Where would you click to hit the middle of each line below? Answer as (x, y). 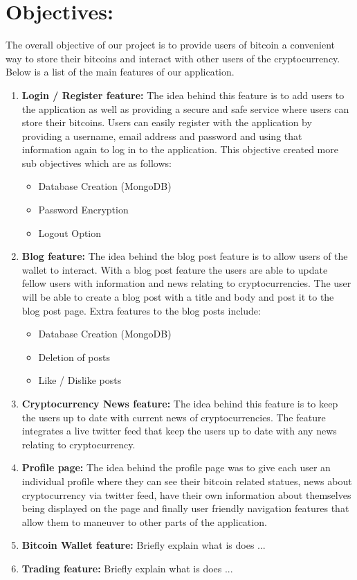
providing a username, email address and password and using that (162, 135)
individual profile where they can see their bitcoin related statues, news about (187, 481)
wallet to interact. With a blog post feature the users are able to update (175, 269)
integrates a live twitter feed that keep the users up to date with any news (179, 431)
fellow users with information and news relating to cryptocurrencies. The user (186, 283)
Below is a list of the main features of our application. (120, 72)
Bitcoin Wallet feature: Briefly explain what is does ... (144, 545)
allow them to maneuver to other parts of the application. (144, 521)
